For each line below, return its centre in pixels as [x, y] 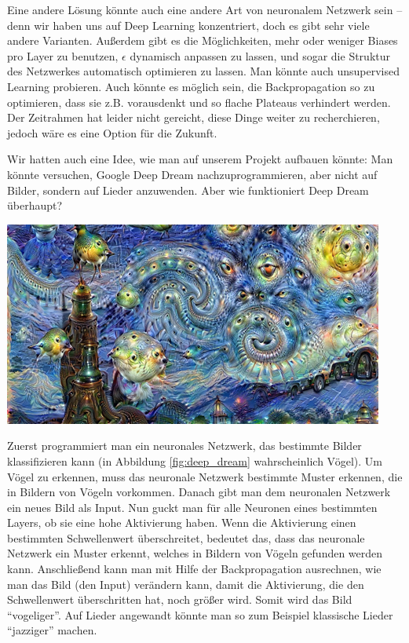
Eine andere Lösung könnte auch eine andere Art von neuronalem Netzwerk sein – [205, 9]
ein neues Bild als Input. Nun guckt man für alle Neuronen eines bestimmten [192, 507]
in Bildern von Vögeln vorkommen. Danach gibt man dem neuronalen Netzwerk [199, 492]
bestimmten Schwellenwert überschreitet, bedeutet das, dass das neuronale [186, 537]
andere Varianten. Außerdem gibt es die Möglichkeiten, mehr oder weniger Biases [203, 40]
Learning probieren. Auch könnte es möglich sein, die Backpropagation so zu [191, 86]
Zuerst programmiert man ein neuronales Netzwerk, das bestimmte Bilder [184, 446]
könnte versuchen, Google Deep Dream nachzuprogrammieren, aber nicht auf [192, 174]
